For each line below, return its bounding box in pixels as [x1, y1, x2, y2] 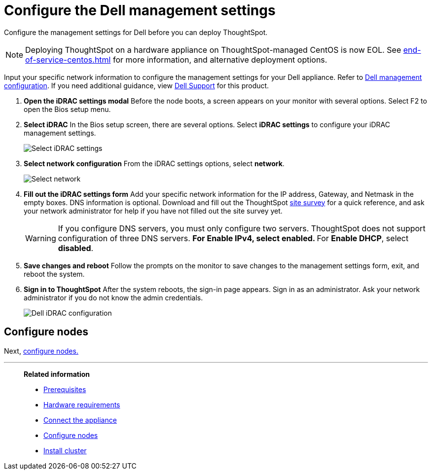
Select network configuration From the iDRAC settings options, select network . [24, 159, 285, 168]
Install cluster [43, 446, 87, 455]
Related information [24, 369, 90, 378]
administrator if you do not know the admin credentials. [24, 293, 203, 302]
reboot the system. [24, 269, 85, 278]
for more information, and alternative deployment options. [112, 54, 327, 65]
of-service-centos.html [25, 54, 111, 65]
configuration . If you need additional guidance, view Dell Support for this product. [4, 81, 269, 90]
